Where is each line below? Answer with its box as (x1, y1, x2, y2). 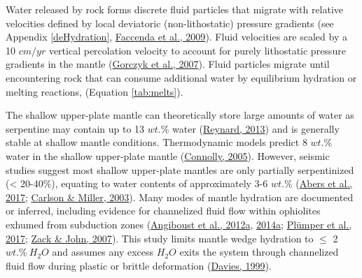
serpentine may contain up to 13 (6, 121, 145, 136)
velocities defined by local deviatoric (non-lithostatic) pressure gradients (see (6, 15, 334, 30)
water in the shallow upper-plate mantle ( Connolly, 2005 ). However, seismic (6, 148, 330, 163)
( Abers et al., (295, 176, 353, 191)
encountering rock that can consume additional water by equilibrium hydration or (6, 70, 357, 85)
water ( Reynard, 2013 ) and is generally (172, 121, 340, 136)
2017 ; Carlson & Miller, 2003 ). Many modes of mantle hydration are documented (6, 189, 354, 204)
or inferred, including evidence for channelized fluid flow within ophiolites (6, 203, 321, 218)
